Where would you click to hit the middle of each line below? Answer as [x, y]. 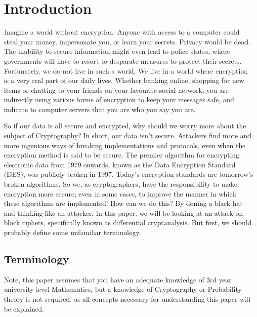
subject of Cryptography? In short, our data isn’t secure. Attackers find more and [128, 136]
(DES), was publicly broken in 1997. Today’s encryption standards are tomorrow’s [128, 174]
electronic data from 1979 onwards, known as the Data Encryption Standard [120, 164]
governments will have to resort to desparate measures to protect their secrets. [123, 60]
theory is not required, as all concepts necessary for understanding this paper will [127, 298]
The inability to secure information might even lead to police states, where [117, 51]
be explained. [24, 308]
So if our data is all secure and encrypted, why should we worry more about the [125, 126]
